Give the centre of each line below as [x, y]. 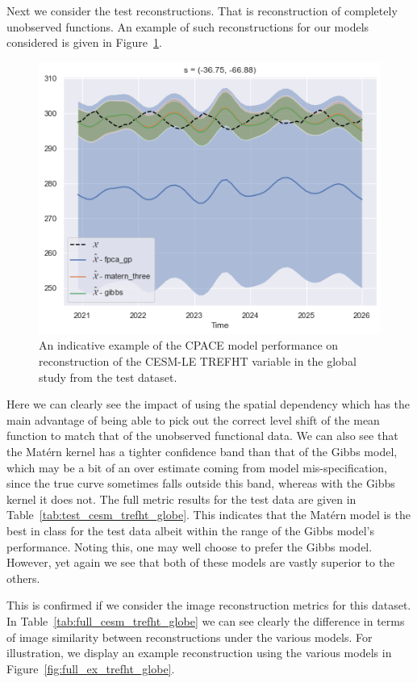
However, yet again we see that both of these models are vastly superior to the [201, 562]
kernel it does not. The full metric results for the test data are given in [181, 499]
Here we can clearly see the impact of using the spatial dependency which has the [208, 404]
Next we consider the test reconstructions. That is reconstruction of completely [202, 10]
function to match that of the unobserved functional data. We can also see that [202, 436]
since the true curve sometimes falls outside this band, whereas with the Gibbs [201, 483]
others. [23, 578]
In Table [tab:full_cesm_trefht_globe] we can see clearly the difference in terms [206, 620]
